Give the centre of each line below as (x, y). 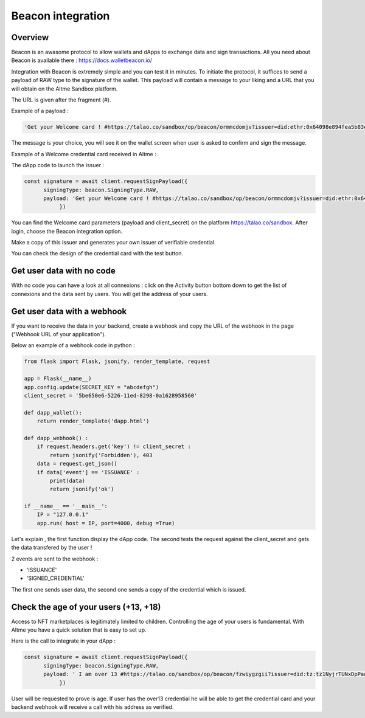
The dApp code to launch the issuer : (58, 165)
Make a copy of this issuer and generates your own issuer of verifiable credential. (113, 243)
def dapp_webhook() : (56, 438)
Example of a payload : (40, 111)
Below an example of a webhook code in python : (73, 345)
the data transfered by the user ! (52, 548)
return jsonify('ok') (82, 489)
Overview (30, 37)
